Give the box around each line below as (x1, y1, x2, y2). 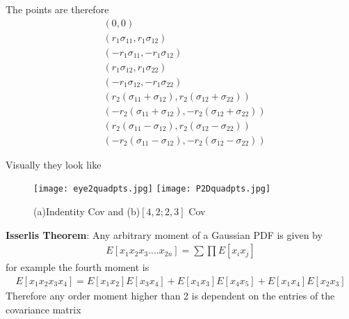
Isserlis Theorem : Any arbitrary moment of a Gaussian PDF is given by (6, 227, 323, 242)
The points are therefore (6, 2, 109, 16)
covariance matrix (6, 302, 81, 316)
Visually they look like (6, 157, 102, 171)
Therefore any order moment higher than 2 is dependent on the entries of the (6, 288, 335, 302)
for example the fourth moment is (6, 260, 149, 274)
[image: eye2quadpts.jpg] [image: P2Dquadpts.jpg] (33, 184, 271, 194)
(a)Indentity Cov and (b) (33, 204, 140, 219)
